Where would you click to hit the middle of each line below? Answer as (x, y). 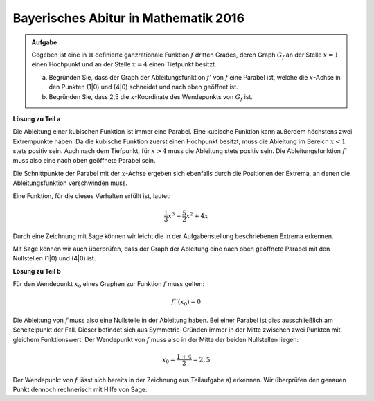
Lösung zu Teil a (37, 118)
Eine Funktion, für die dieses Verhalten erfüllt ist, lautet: (92, 196)
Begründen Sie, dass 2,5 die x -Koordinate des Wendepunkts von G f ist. (151, 97)
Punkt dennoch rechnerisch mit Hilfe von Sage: (80, 390)
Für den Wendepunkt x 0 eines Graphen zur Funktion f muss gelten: (108, 285)
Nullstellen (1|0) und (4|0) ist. (54, 258)
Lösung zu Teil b (37, 271)
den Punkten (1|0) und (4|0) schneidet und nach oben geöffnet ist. (143, 87)
